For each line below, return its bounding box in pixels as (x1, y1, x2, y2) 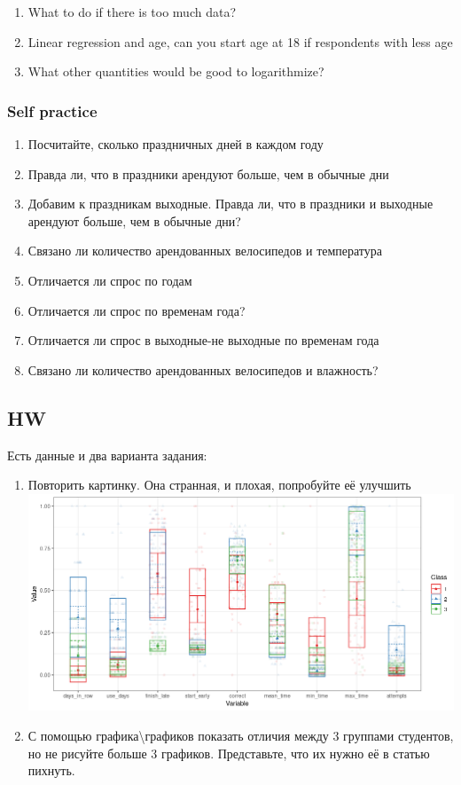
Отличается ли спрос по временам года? (27, 301, 246, 319)
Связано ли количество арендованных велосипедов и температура (27, 241, 383, 260)
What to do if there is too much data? (27, 3, 237, 20)
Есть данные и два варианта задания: (7, 445, 207, 464)
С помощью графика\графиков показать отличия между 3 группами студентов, (27, 726, 454, 744)
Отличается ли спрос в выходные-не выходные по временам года (27, 331, 379, 349)
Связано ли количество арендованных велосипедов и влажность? (27, 360, 379, 379)
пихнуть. (27, 761, 75, 780)
